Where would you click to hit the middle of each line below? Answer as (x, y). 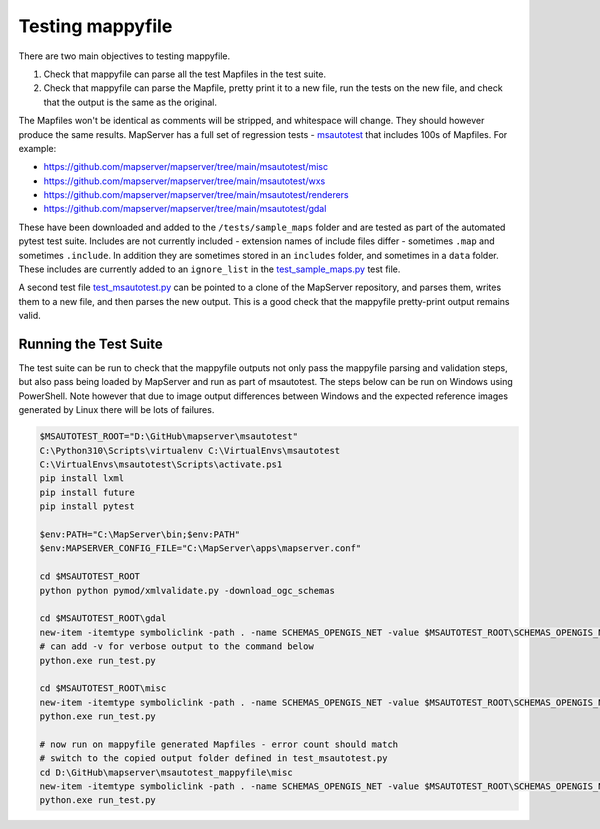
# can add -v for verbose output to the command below (176, 646)
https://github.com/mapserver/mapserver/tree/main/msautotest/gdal (185, 209)
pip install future (87, 492)
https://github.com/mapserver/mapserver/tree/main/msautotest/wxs (184, 181)
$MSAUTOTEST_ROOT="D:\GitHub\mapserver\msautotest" (169, 436)
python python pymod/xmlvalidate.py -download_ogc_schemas (187, 590)
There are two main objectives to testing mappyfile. (124, 56)
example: (37, 148)
